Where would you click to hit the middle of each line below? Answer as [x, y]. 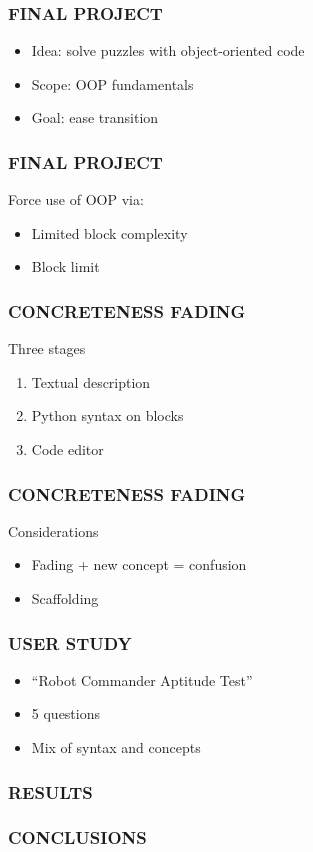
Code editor [67, 449]
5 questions [66, 713]
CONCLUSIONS [77, 837]
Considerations [53, 530]
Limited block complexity [109, 232]
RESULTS [50, 791]
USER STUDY [70, 642]
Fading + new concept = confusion [139, 564]
